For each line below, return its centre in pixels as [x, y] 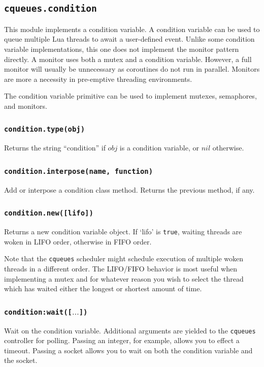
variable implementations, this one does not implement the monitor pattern [122, 49]
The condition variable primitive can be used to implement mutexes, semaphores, [130, 96]
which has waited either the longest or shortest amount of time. [103, 288]
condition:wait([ [38, 312]
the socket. [21, 360]
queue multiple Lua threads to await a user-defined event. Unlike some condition [129, 39]
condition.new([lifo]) [49, 213]
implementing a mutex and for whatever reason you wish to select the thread [124, 278]
